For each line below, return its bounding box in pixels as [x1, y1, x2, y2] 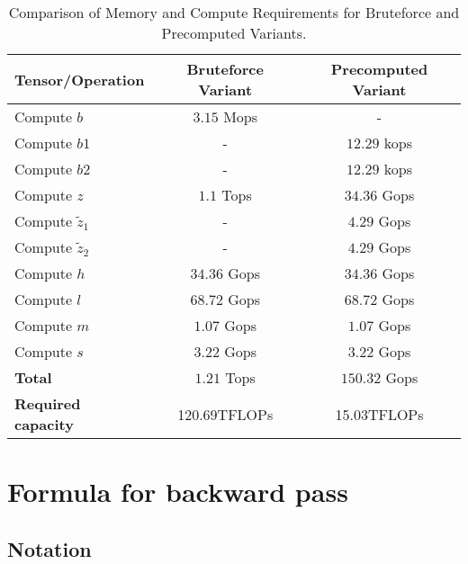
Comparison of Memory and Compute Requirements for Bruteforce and [8, 2, 460, 22]
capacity [14, 414, 74, 434]
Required [14, 393, 81, 414]
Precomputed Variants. [161, 22, 307, 43]
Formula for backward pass [7, 473, 348, 510]
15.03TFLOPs [335, 403, 424, 425]
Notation [7, 534, 92, 562]
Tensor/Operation [14, 68, 145, 90]
